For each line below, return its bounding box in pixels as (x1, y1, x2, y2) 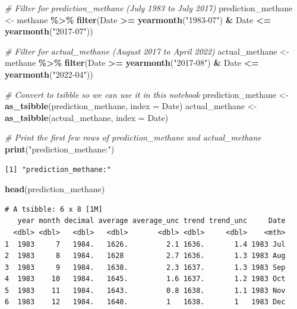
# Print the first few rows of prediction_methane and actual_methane (5, 131, 261, 144)
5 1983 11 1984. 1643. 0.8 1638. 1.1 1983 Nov (5, 286, 286, 295)
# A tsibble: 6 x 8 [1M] (5, 205, 103, 214)
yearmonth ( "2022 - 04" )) (5, 68, 93, 80)
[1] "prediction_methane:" (5, 165, 111, 174)
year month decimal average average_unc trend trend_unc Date (17, 216, 286, 225)
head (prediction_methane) (5, 183, 105, 195)
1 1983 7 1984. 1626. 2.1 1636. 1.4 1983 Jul (5, 240, 286, 249)
